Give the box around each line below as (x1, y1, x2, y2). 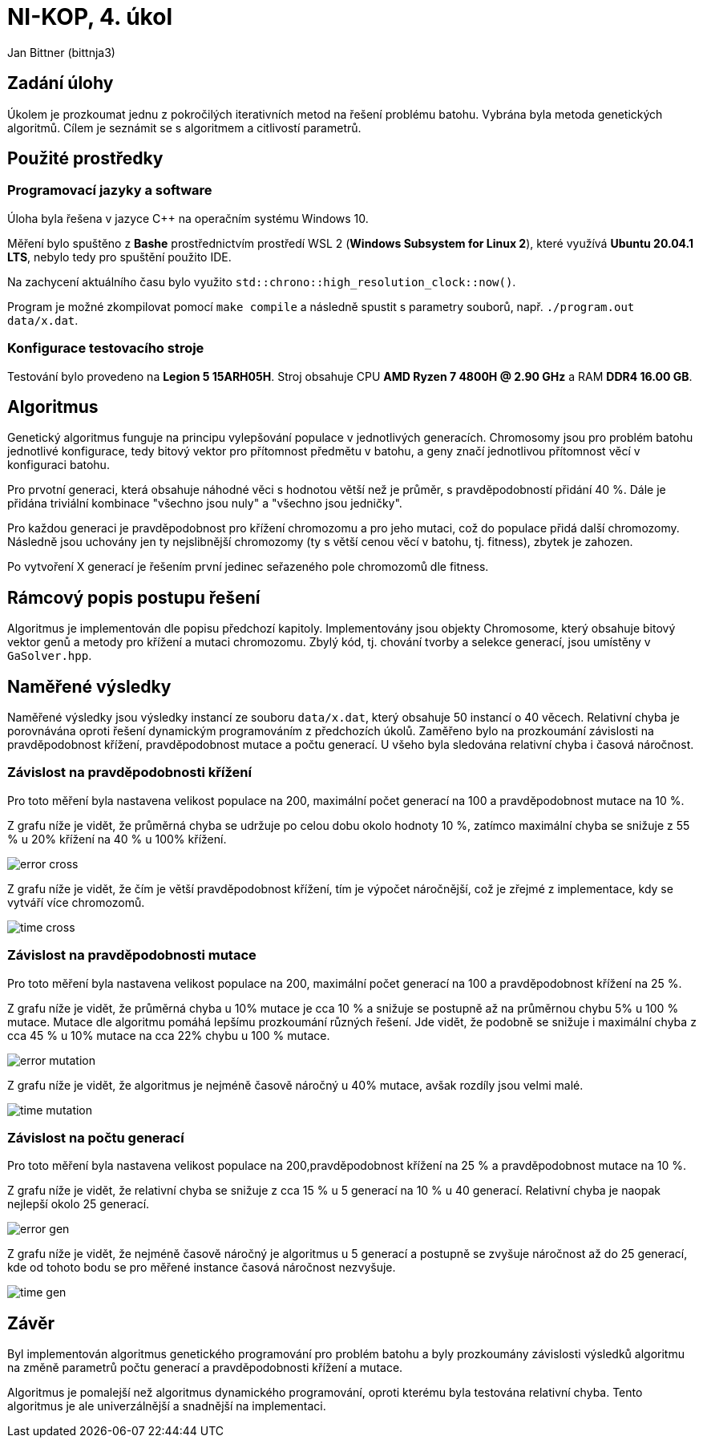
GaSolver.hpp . (7, 649, 92, 663)
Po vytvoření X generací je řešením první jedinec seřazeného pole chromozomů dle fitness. (7, 560, 489, 574)
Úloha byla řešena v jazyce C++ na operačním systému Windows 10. (7, 211, 369, 225)
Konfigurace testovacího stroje (7, 340, 204, 357)
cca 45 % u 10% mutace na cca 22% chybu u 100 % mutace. (7, 1028, 330, 1042)
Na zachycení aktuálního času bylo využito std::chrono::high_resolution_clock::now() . (7, 274, 516, 289)
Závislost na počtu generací (7, 1129, 184, 1146)
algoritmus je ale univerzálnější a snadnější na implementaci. (7, 1399, 326, 1414)
